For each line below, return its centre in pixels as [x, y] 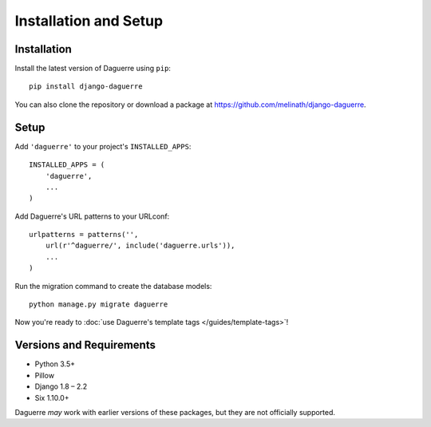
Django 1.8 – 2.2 [61, 386]
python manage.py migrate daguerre [99, 304]
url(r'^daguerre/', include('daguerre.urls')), [140, 246]
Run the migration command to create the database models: [113, 286]
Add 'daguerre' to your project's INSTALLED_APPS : [103, 146]
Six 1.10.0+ [52, 397]
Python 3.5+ [55, 364]
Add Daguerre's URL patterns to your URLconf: [92, 216]
